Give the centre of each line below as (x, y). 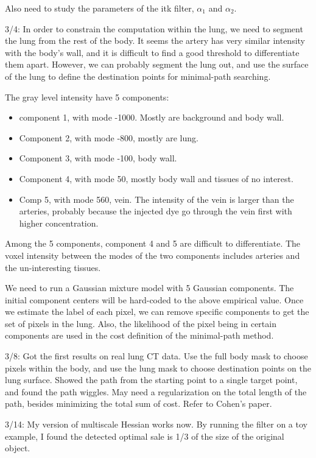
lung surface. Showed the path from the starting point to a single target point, (151, 380)
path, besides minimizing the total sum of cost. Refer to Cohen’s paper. (139, 403)
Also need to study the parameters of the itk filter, (100, 8)
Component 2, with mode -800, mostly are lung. (109, 137)
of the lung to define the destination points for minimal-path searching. (138, 76)
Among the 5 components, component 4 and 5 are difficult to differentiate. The (153, 243)
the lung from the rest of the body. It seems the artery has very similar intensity (155, 41)
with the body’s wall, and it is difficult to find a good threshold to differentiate (152, 52)
